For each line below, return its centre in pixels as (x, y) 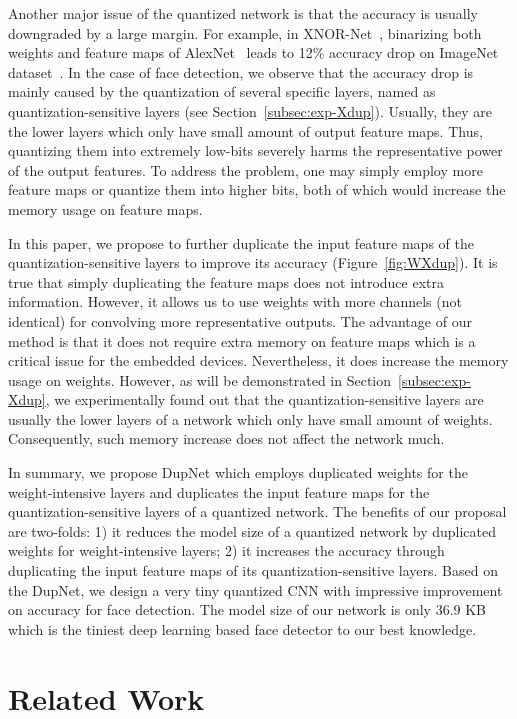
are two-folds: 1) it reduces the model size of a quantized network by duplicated (252, 530)
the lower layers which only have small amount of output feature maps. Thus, (245, 130)
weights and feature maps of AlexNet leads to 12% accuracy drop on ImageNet (253, 52)
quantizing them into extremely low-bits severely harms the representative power (255, 150)
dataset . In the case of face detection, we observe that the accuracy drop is (241, 71)
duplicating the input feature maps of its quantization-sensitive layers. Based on (253, 570)
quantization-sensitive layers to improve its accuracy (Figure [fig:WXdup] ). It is (253, 262)
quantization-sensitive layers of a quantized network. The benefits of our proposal (257, 511)
